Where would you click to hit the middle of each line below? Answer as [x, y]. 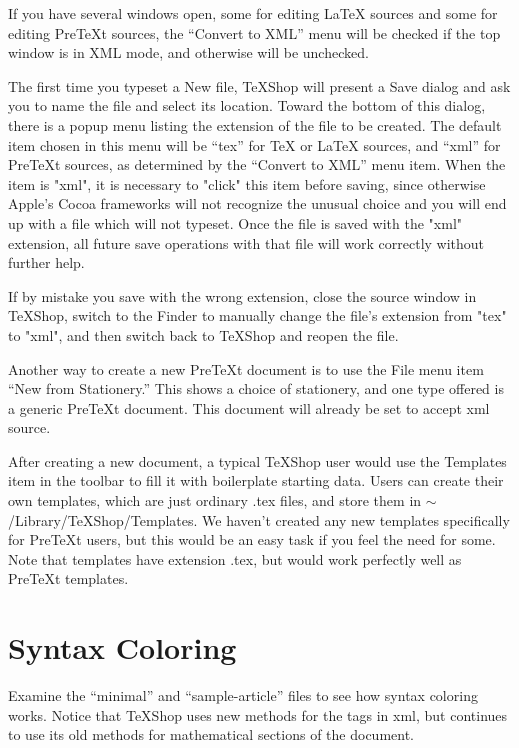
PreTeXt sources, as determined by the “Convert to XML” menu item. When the [257, 164]
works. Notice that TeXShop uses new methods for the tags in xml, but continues [258, 714]
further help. [46, 262]
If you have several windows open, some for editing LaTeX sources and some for [253, 13]
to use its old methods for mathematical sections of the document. [211, 734]
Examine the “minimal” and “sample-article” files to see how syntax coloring [243, 695]
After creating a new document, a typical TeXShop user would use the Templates [257, 460]
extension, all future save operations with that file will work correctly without [246, 242]
